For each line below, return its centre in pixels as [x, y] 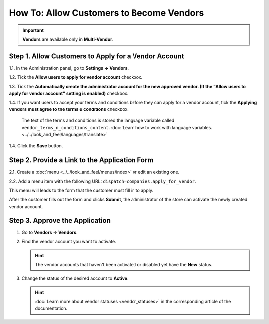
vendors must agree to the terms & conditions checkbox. [69, 109]
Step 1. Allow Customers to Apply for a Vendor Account [97, 56]
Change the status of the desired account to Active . [75, 278]
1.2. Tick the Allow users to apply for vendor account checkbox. [76, 77]
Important [33, 30]
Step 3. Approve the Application [60, 221]
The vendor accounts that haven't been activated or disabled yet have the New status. [124, 264]
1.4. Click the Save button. [36, 146]
